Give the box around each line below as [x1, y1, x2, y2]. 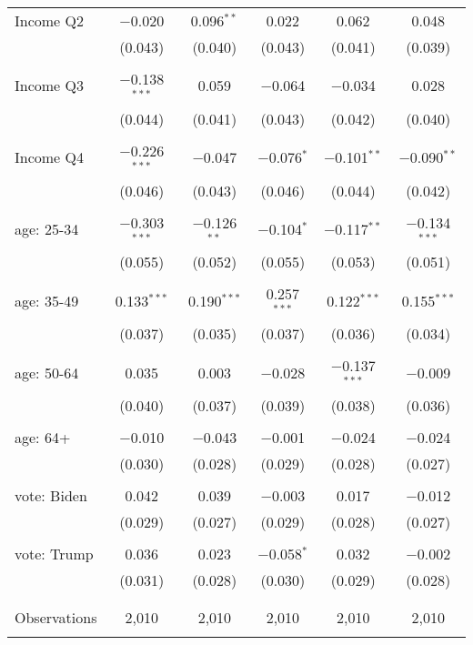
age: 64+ [15, 426, 71, 448]
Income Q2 [15, 10, 84, 31]
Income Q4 [15, 146, 84, 168]
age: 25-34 [15, 217, 79, 239]
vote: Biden [15, 484, 87, 506]
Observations [15, 606, 97, 628]
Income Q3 [15, 75, 84, 96]
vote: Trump [15, 542, 94, 564]
